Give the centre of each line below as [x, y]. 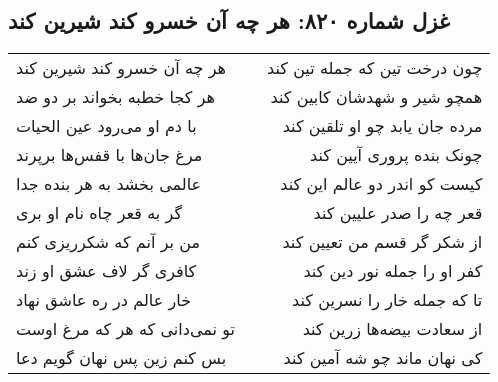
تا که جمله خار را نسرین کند [387, 300]
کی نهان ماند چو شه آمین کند [383, 358]
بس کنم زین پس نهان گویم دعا [121, 358]
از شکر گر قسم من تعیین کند [382, 242]
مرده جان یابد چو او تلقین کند [382, 126]
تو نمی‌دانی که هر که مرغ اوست [125, 329]
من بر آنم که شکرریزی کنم [108, 242]
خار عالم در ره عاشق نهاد [104, 300]
